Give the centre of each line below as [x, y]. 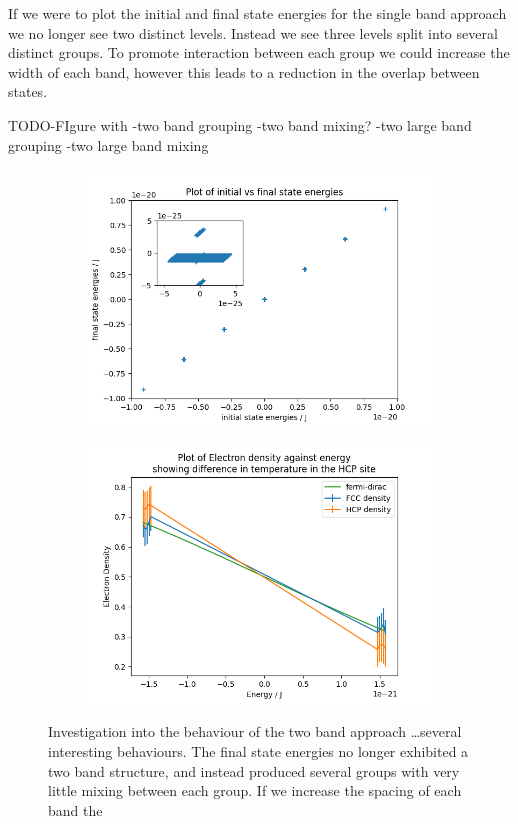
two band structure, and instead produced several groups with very [254, 770]
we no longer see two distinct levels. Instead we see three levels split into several [253, 32]
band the [75, 809]
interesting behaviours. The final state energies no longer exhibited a [258, 750]
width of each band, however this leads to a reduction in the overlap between [244, 71]
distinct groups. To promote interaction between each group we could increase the [259, 52]
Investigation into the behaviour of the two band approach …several [255, 731]
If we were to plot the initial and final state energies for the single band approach [257, 13]
